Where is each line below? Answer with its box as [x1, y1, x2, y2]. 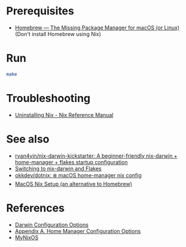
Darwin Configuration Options [14, 221, 89, 228]
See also [6, 132, 50, 146]
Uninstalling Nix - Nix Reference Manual [14, 111, 114, 118]
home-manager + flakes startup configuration [14, 158, 128, 165]
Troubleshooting [6, 91, 91, 105]
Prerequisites [6, 4, 75, 18]
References [6, 201, 65, 215]
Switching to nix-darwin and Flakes [14, 165, 102, 172]
